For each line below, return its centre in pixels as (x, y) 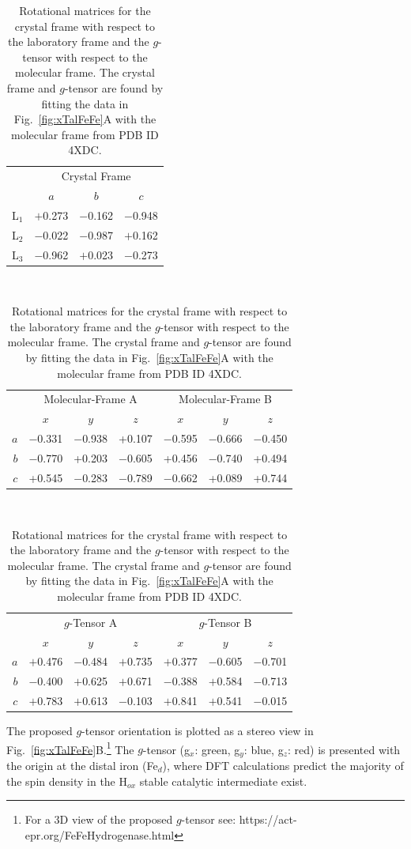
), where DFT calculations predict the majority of (283, 765)
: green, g (217, 749)
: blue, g (264, 749)
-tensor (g (166, 749)
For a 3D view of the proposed (99, 819)
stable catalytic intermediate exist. (223, 781)
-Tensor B (228, 622)
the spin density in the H (67, 781)
